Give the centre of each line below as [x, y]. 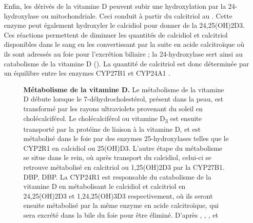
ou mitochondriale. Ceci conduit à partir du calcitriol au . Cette [137, 15]
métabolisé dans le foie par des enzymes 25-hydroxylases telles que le [126, 138]
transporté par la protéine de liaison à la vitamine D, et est [112, 129]
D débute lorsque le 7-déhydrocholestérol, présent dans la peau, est [123, 99]
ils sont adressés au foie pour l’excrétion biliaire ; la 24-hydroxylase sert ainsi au [123, 53]
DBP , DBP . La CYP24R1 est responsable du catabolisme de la [117, 176]
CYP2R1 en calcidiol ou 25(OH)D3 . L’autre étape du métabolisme [123, 148]
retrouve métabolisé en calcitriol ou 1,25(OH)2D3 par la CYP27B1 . [124, 167]
